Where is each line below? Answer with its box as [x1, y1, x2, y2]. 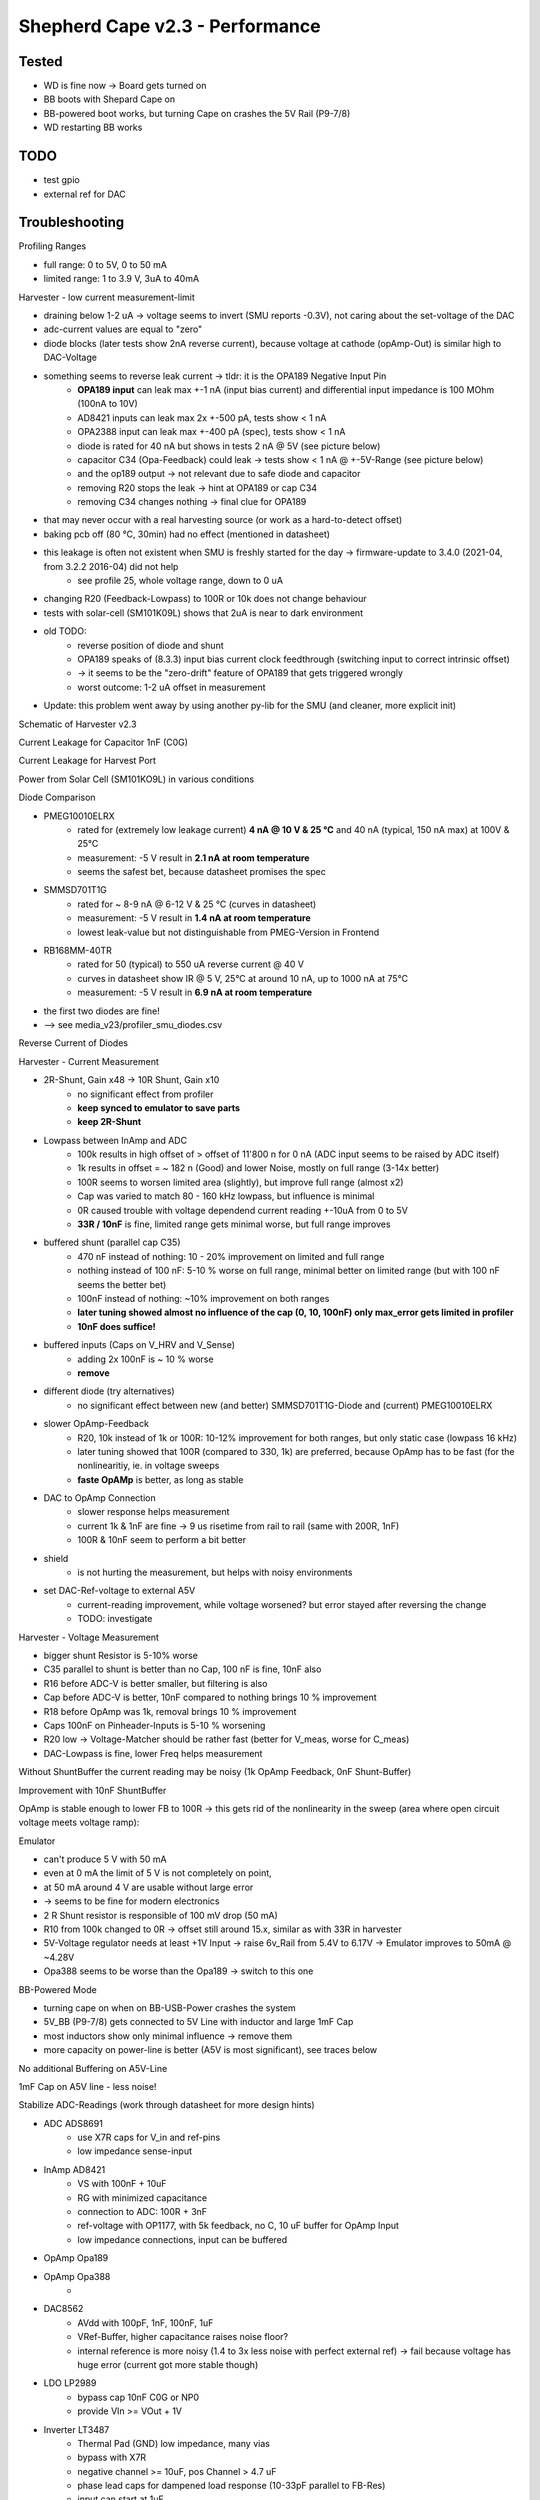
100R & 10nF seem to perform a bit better [77, 1534, 247, 1546]
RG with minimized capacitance [77, 2191, 208, 2204]
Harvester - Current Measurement [18, 1055, 160, 1067]
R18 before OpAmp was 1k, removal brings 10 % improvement [43, 1705, 297, 1717]
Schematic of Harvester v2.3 [18, 718, 137, 730]
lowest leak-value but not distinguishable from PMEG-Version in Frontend [77, 926, 380, 938]
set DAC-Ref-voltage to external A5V [43, 1585, 196, 1597]
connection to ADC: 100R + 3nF [77, 2206, 208, 2218]
